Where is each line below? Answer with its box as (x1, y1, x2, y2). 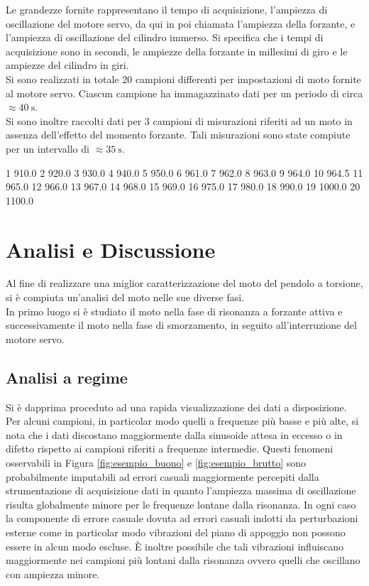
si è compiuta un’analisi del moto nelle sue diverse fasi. (6, 290, 245, 305)
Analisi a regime (6, 366, 128, 388)
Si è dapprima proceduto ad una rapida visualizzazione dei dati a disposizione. (6, 399, 347, 414)
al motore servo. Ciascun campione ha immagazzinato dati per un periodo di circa (6, 85, 363, 100)
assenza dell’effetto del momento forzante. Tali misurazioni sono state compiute (6, 127, 351, 142)
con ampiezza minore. (6, 566, 100, 581)
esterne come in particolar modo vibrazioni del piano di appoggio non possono (6, 524, 346, 539)
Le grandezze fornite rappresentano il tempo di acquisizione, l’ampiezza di (6, 2, 328, 16)
